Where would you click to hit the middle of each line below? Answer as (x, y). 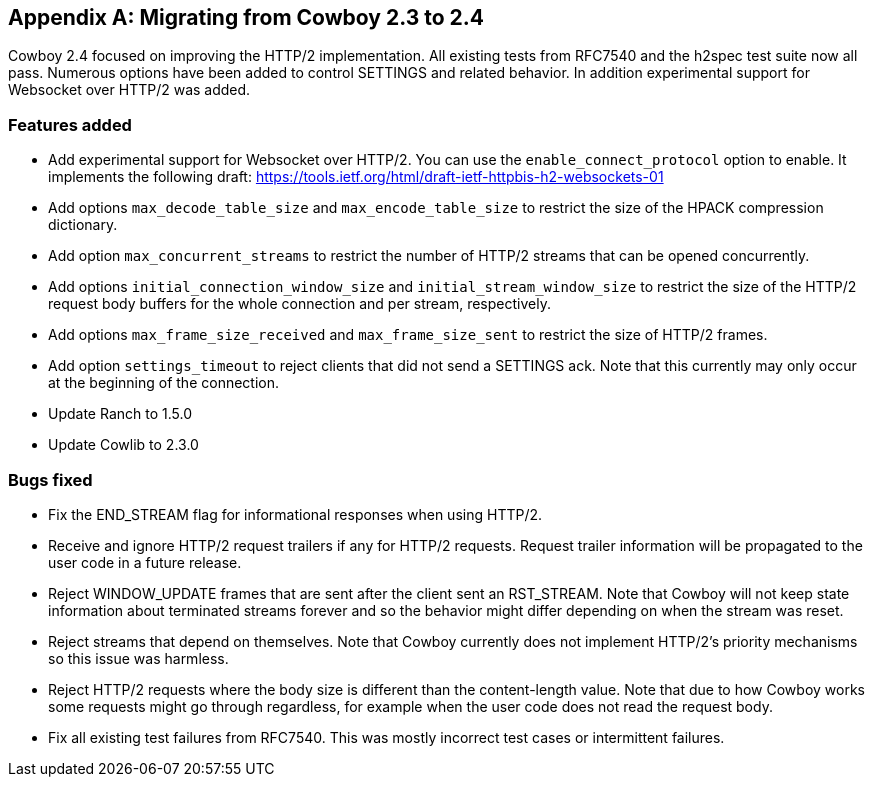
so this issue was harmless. (138, 658)
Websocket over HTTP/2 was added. (129, 90)
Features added (70, 124)
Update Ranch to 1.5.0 (120, 414)
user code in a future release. (145, 562)
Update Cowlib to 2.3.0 (123, 445)
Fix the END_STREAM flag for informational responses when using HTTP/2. (295, 514)
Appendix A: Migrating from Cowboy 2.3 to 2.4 (246, 17)
